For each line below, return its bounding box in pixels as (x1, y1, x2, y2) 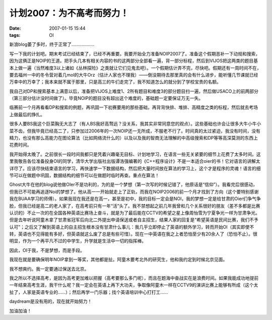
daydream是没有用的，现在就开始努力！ (9, 298, 92, 304)
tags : (9, 32, 21, 38)
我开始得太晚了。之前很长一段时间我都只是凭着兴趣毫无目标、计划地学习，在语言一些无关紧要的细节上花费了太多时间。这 (9, 151, 261, 157)
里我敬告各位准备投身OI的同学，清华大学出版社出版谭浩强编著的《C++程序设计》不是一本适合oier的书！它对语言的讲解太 (9, 158, 260, 164)
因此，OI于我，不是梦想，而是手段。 (9, 247, 85, 253)
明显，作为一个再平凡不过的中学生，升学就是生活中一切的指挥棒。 (9, 238, 146, 244)
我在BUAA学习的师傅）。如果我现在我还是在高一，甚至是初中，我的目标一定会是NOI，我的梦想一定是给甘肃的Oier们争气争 (9, 196, 261, 202)
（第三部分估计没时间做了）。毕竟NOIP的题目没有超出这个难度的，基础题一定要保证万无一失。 (9, 95, 203, 101)
